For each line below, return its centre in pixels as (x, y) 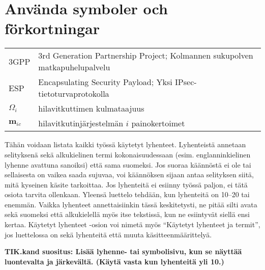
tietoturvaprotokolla (74, 94)
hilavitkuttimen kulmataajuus (91, 109)
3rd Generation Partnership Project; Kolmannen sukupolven (146, 56)
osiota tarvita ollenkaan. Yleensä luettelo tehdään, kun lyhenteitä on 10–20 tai (127, 194)
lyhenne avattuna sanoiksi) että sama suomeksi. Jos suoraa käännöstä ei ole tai (128, 164)
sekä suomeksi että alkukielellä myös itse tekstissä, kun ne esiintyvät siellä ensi (127, 214)
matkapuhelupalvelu (74, 67)
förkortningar (52, 28)
